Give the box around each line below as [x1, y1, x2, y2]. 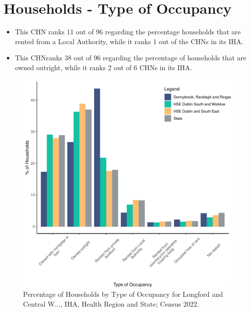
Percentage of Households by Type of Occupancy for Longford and [23, 289, 223, 299]
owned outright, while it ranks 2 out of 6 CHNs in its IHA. [15, 62, 192, 72]
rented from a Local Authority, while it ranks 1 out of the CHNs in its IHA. [15, 36, 244, 46]
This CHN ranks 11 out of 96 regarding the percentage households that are [15, 26, 241, 37]
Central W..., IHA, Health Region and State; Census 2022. [23, 298, 199, 309]
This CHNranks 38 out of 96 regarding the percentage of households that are [15, 52, 247, 63]
